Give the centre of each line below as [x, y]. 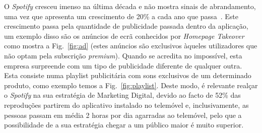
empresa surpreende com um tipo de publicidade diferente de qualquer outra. [123, 65]
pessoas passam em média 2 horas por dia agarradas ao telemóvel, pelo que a [123, 115]
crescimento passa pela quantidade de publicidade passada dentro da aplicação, [126, 26]
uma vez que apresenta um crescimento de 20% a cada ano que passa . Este [121, 16]
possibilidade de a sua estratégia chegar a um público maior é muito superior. [124, 125]
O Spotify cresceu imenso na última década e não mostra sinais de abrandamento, [130, 6]
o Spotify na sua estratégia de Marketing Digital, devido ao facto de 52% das [122, 95]
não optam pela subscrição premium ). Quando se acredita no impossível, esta [123, 55]
